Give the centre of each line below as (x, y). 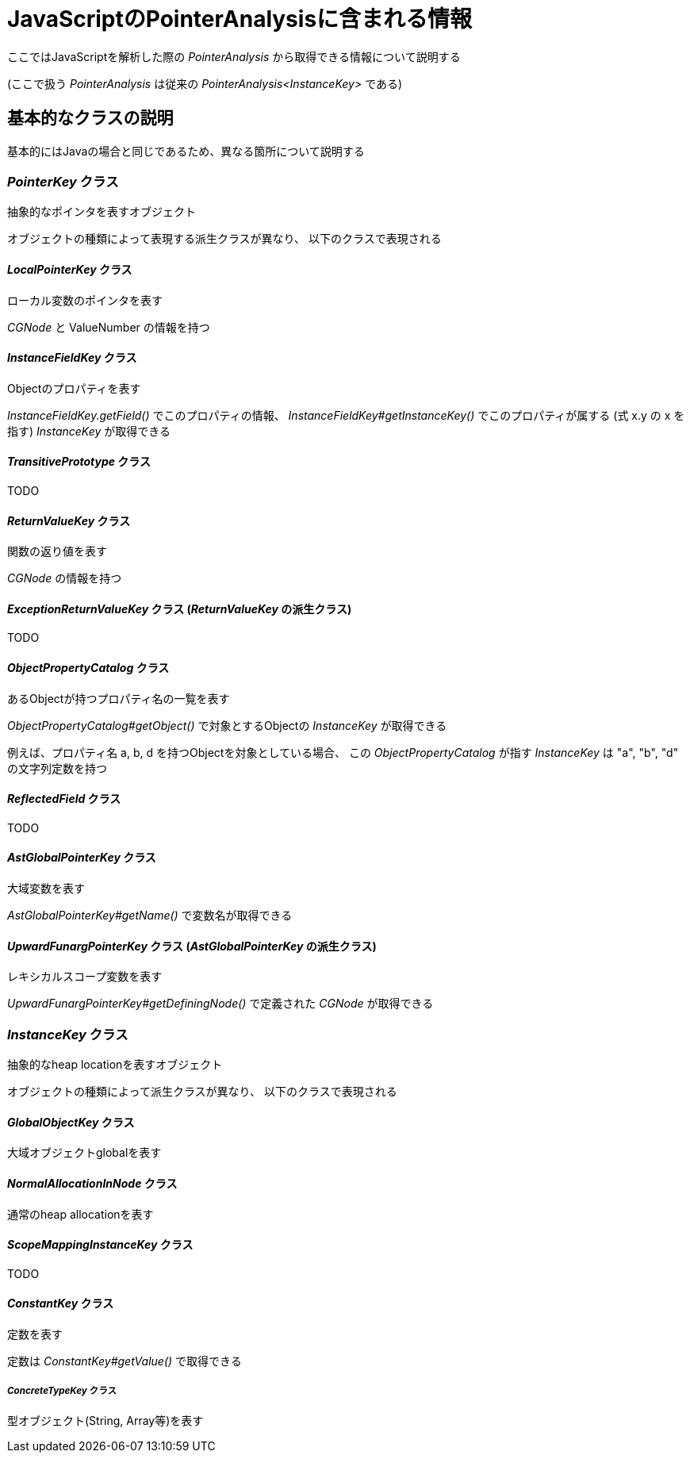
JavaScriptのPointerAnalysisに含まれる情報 (240, 19)
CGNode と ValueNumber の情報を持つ (109, 327)
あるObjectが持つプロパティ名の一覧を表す (119, 698)
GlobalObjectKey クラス (71, 1122)
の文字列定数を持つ (57, 768)
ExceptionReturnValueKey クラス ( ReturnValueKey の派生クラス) (180, 609)
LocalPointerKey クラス (70, 269)
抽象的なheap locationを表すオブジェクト (115, 1065)
